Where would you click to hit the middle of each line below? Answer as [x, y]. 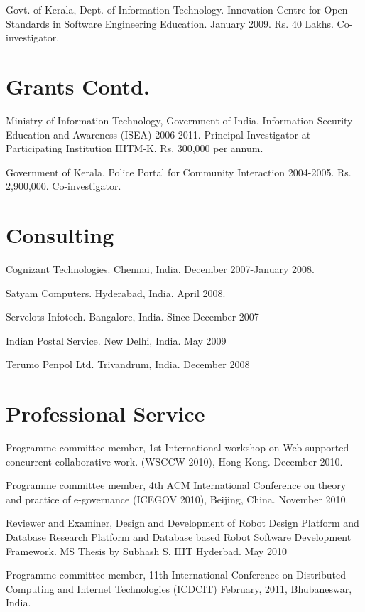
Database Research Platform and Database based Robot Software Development [179, 537]
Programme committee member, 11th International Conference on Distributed [176, 575]
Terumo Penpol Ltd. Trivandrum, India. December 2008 [128, 364]
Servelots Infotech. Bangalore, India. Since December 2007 [132, 317]
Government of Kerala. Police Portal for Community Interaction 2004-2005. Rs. [179, 172]
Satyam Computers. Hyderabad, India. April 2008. [116, 292]
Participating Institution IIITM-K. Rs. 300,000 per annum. [135, 148]
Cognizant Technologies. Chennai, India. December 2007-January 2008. [160, 269]
